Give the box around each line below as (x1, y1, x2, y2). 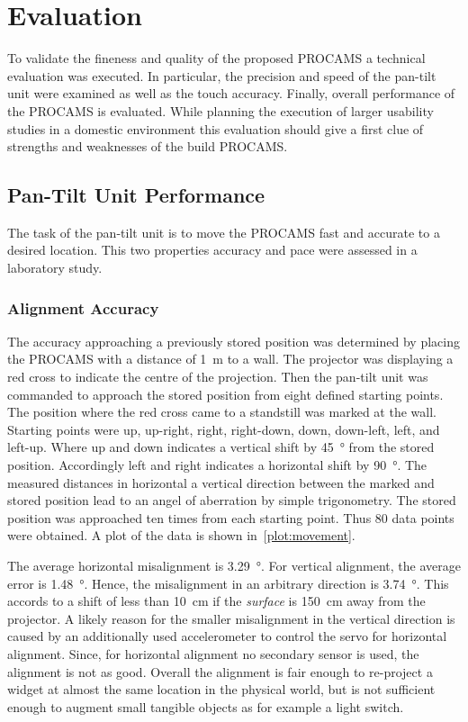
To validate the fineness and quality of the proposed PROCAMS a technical (7, 49, 426, 68)
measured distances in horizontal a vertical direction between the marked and (7, 473, 435, 492)
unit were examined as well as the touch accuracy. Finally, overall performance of (7, 84, 455, 103)
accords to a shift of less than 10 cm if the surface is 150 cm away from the (7, 591, 426, 610)
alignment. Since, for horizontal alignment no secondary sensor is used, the (7, 644, 419, 663)
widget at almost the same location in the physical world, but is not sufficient (7, 680, 436, 699)
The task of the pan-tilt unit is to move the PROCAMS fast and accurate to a (7, 222, 440, 241)
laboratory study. (7, 258, 103, 277)
